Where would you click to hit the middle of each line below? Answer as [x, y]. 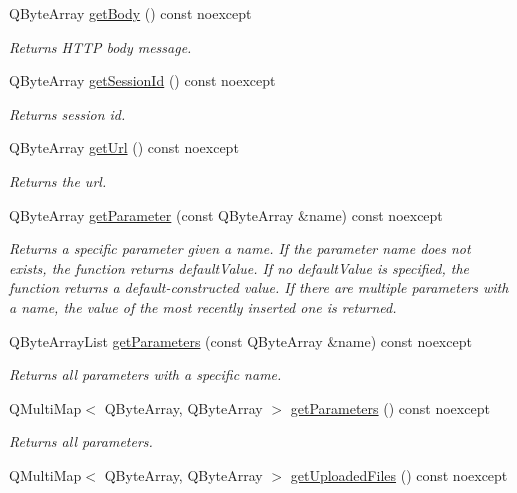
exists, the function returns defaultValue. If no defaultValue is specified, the [239, 267]
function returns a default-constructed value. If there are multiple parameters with [259, 287]
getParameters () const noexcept [390, 407]
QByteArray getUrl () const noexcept [124, 147]
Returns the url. [58, 180]
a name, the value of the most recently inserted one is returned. [203, 306]
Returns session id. [67, 113]
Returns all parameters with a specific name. [145, 374]
